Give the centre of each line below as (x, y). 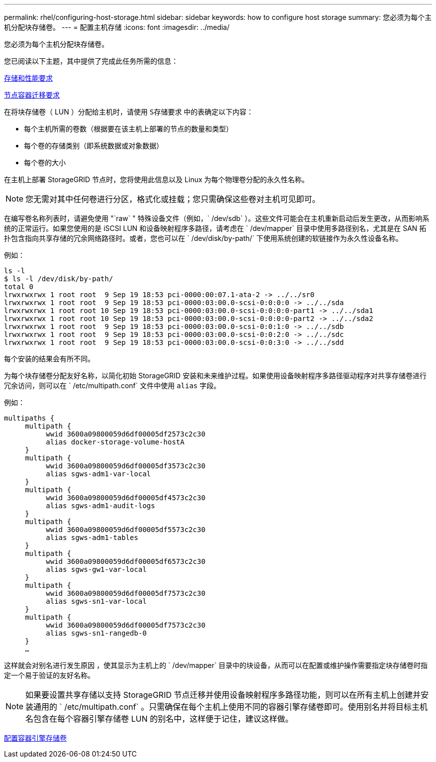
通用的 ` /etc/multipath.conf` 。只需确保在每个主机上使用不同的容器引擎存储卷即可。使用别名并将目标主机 (231, 707)
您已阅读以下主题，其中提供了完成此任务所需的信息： (91, 61)
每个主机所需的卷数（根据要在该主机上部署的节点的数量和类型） (128, 129)
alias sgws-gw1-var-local (96, 569)
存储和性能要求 (28, 78)
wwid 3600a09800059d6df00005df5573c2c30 (126, 530)
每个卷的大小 (45, 163)
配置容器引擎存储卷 (35, 738)
